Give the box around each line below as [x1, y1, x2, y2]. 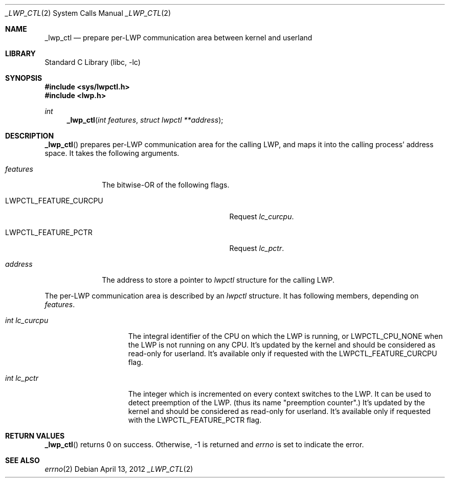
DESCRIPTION [5, 131, 54, 140]
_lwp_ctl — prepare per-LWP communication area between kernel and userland [44, 33, 312, 42]
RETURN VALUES [5, 431, 65, 440]
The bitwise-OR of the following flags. [102, 180, 230, 189]
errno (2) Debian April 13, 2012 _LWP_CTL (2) [44, 465, 193, 473]
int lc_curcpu [5, 316, 49, 325]
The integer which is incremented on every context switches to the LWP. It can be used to [128, 389, 431, 398]
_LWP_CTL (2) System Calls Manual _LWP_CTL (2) [5, 9, 171, 17]
